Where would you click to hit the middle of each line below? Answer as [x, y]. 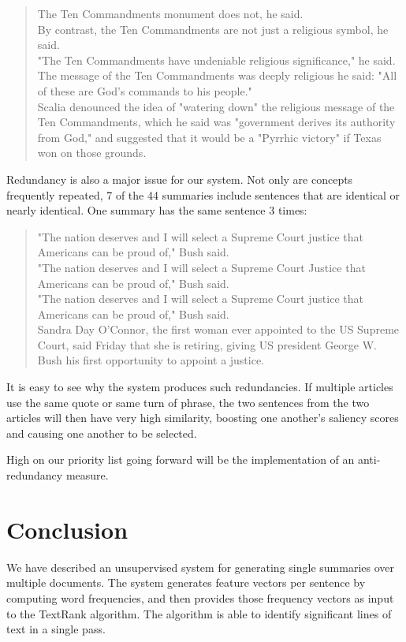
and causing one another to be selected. [102, 433]
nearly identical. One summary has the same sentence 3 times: [157, 210]
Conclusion [67, 529]
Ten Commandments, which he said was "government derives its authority [216, 122]
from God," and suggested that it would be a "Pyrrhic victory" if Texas [209, 137]
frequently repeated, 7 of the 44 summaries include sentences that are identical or [203, 194]
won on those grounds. [92, 153]
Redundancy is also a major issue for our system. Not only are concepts [180, 179]
